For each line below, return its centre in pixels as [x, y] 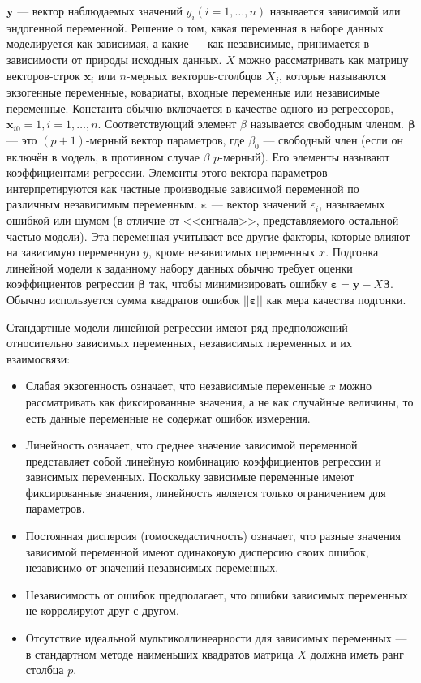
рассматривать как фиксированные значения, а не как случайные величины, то [219, 401]
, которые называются [333, 75]
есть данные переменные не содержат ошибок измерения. [168, 417]
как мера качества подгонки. [336, 299]
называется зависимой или [335, 11]
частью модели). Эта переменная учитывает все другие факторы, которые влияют [208, 236]
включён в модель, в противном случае [103, 156]
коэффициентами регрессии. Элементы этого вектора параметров [167, 172]
